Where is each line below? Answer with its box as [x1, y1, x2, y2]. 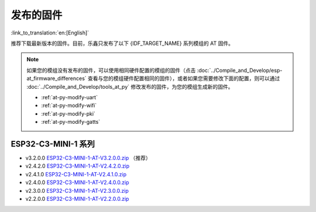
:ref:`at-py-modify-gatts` [41, 119, 101, 126]
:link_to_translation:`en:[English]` [11, 29, 90, 36]
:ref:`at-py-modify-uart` [41, 93, 98, 100]
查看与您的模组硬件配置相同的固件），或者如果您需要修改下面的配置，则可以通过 [88, 75, 280, 82]
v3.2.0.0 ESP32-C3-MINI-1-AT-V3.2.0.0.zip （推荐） [25, 154, 152, 161]
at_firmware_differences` [26, 75, 87, 82]
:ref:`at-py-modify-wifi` [41, 102, 97, 109]
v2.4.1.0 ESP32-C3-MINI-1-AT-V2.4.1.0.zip [25, 171, 127, 178]
